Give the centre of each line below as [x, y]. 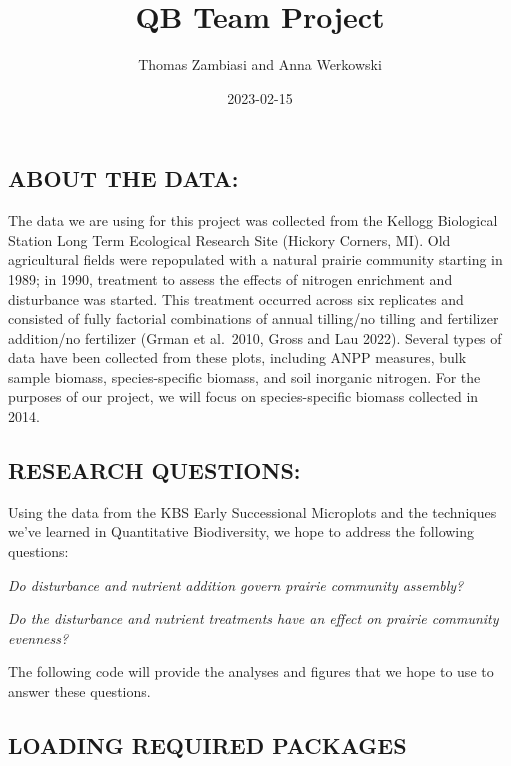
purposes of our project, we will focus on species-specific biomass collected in [243, 396]
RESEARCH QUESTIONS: [154, 470]
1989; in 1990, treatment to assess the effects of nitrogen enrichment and [230, 278]
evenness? [38, 637]
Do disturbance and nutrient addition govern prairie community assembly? [236, 584]
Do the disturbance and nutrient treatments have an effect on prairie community [253, 618]
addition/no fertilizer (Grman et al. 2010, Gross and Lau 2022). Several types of [255, 337]
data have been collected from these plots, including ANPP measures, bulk [237, 357]
